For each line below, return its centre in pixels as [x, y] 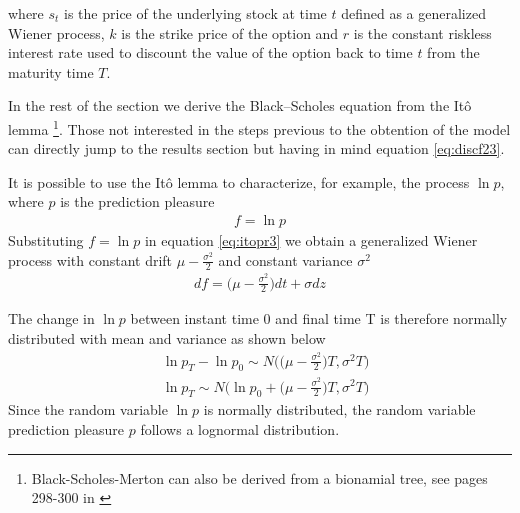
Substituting [46, 240]
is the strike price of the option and [230, 32]
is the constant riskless [422, 32]
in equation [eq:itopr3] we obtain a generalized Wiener [311, 240]
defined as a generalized [413, 13]
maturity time [51, 71]
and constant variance [285, 259]
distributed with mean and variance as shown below [167, 337]
